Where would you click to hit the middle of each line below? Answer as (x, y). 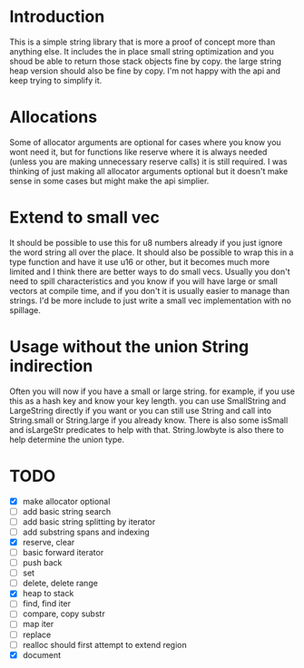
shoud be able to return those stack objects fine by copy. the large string (146, 61)
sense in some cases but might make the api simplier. (109, 181)
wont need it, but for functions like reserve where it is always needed (138, 152)
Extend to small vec (85, 217)
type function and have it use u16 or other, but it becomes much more (140, 261)
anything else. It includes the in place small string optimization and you (142, 51)
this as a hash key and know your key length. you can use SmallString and (148, 400)
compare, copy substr (64, 614)
